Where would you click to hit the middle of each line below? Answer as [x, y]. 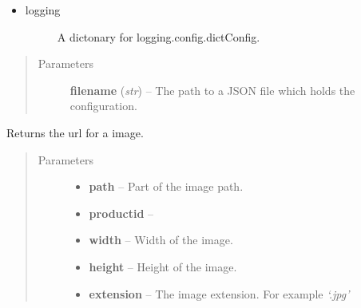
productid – [121, 213]
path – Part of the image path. [166, 186]
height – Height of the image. [163, 266]
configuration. [103, 106]
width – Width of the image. [161, 240]
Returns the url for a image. [75, 132]
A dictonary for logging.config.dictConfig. [159, 36]
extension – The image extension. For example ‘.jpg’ [219, 293]
